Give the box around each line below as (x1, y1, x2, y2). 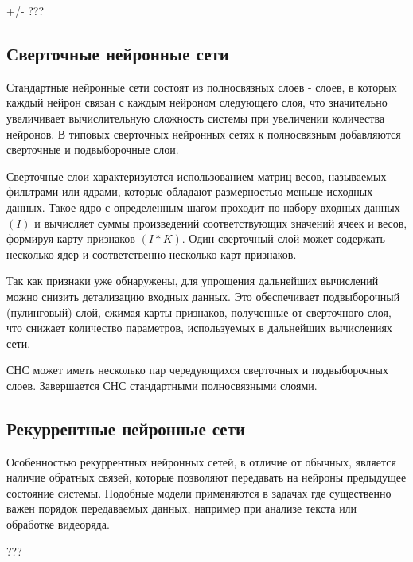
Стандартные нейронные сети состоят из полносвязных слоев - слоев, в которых (6, 78, 397, 95)
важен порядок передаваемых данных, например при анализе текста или (6, 500, 357, 517)
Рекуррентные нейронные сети (6, 416, 246, 440)
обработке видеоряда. (6, 516, 110, 533)
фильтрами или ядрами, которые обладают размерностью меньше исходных (6, 183, 373, 200)
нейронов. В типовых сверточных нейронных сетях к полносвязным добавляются (6, 125, 401, 142)
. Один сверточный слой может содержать (181, 230, 385, 247)
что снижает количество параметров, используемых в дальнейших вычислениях (6, 319, 392, 336)
